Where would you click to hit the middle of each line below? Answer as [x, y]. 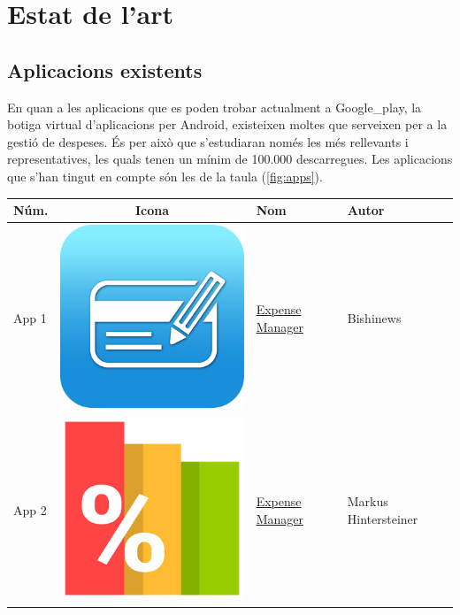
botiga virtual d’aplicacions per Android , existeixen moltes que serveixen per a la [227, 124]
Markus [368, 501]
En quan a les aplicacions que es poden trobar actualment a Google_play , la [215, 107]
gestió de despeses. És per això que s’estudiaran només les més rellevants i [208, 141]
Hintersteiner [383, 518]
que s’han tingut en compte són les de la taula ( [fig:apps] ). [165, 176]
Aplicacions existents [105, 69]
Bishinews [374, 317]
